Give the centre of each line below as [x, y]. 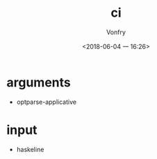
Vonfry [116, 32]
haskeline [30, 149]
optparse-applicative [47, 102]
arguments [39, 82]
